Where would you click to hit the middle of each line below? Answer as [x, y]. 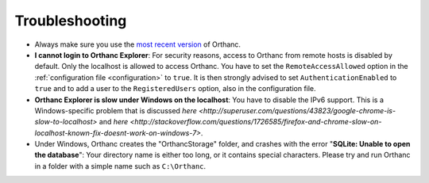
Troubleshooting [71, 21]
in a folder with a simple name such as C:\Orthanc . [120, 166]
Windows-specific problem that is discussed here [116, 110]
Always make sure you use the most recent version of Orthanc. [138, 44]
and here [114, 122]
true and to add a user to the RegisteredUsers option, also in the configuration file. [176, 89]
